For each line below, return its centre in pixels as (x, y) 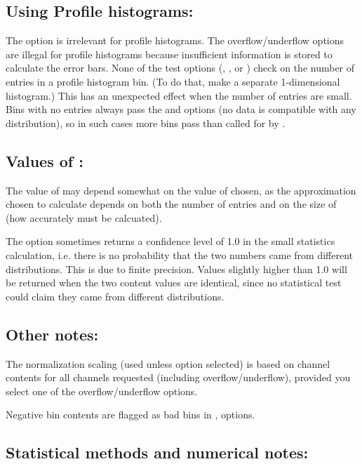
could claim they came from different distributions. (115, 296)
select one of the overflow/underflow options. (102, 391)
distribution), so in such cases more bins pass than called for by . (146, 122)
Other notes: (52, 334)
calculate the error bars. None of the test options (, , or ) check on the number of (180, 68)
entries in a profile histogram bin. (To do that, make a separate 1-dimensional (173, 81)
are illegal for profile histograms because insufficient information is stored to (169, 54)
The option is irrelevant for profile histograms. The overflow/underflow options (175, 40)
